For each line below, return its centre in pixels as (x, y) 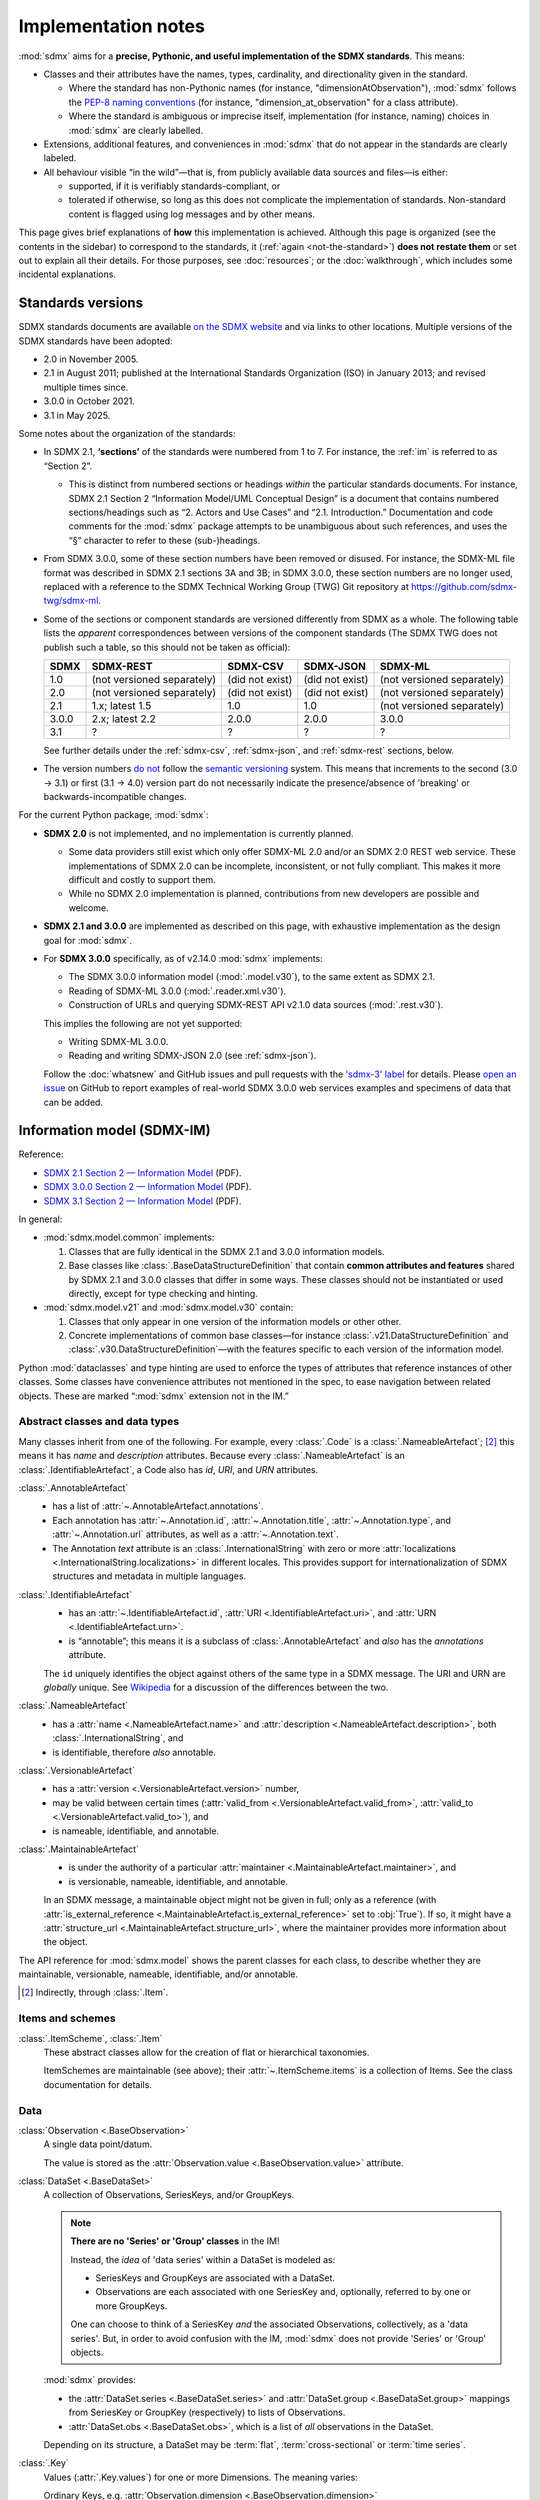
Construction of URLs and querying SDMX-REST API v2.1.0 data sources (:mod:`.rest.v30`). (256, 1005)
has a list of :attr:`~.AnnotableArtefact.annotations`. (158, 1506)
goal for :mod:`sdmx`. (87, 940)
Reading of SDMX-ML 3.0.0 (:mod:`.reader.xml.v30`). (177, 991)
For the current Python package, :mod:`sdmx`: (113, 815)
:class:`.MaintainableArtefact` (79, 1849)
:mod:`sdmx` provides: (90, 2380)
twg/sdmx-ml (71, 601)
